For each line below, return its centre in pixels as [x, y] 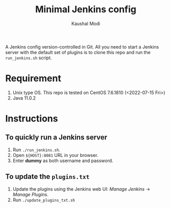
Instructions [32, 119]
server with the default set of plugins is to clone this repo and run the [78, 52]
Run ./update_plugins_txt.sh [44, 200]
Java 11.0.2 [24, 98]
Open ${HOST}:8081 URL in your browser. [55, 155]
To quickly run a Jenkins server [56, 137]
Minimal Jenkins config [86, 9]
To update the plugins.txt [47, 177]
